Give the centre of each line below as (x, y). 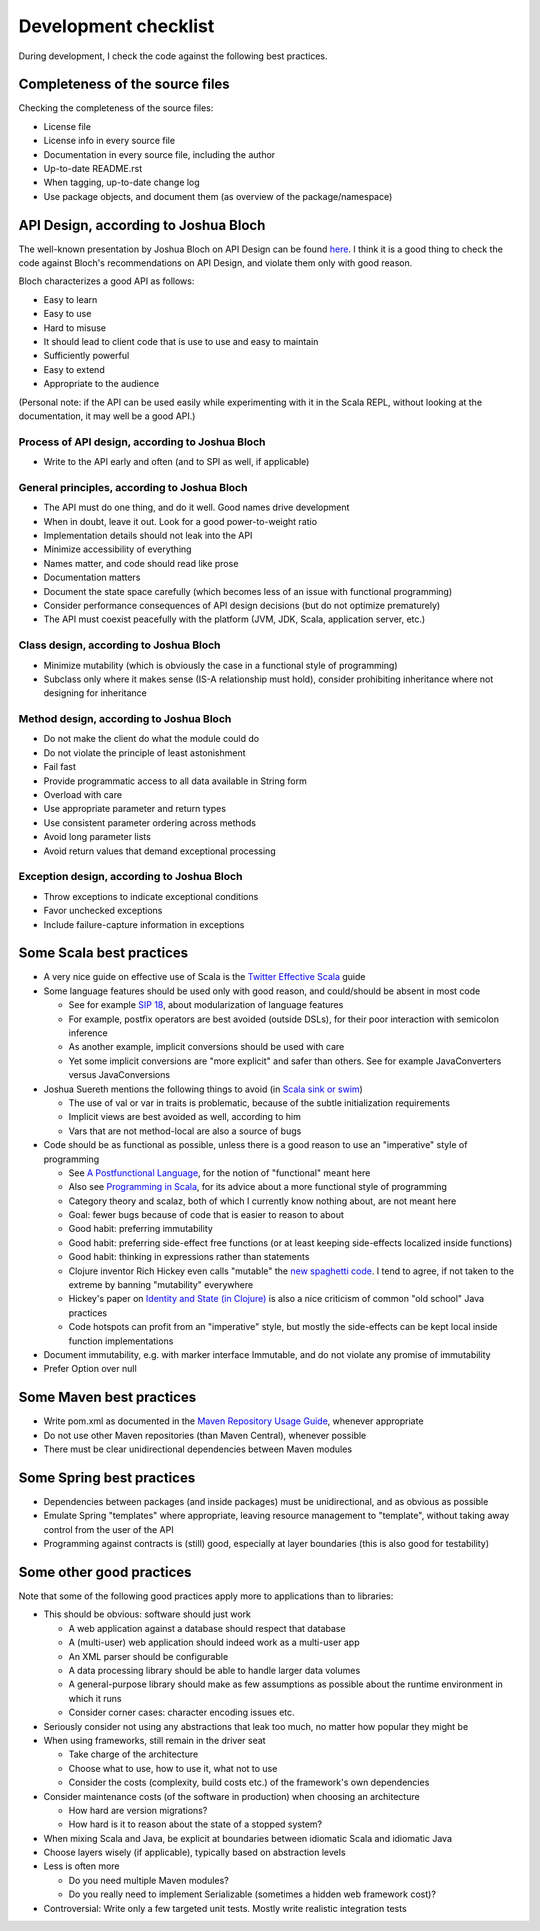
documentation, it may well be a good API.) (107, 416)
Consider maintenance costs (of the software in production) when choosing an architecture (231, 1796)
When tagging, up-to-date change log (121, 182)
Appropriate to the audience (101, 384)
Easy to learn (70, 299)
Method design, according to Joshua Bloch (125, 719)
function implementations (121, 1341)
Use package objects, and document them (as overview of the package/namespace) (218, 196)
